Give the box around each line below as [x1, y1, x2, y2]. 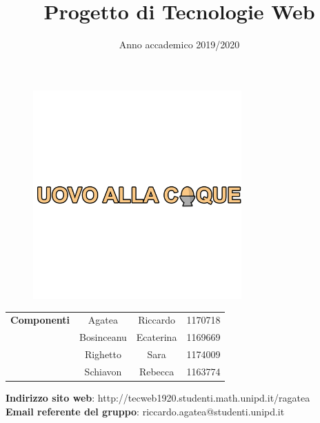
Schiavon [84, 364, 122, 378]
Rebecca [139, 364, 174, 378]
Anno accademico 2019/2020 [119, 37, 240, 52]
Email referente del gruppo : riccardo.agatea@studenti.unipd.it [6, 404, 285, 418]
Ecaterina [136, 330, 177, 344]
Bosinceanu [79, 330, 127, 344]
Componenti [10, 313, 70, 327]
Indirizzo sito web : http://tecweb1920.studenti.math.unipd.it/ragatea [6, 391, 310, 405]
